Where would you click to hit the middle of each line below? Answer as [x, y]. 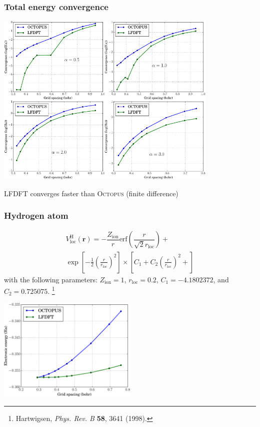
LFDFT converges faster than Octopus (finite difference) [91, 193]
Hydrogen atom [36, 216]
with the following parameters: [51, 279]
